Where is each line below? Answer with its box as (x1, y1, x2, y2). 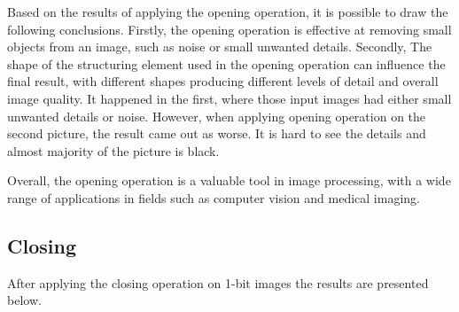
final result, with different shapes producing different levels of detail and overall (7, 72, 439, 90)
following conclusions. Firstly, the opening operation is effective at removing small (7, 19, 452, 38)
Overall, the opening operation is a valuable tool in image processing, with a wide (7, 171, 451, 190)
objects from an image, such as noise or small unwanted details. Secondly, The (7, 37, 432, 56)
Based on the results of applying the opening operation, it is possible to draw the (7, 3, 448, 20)
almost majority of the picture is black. (7, 141, 220, 160)
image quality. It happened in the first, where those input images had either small (7, 89, 452, 107)
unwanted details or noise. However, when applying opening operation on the (7, 106, 426, 125)
